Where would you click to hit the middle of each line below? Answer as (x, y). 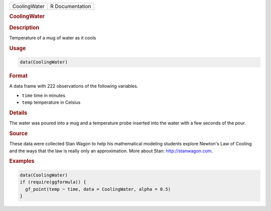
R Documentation (71, 6)
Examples (22, 161)
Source (19, 134)
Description (24, 28)
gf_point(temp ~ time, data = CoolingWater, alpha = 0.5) (98, 189)
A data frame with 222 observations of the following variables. (74, 86)
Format (18, 76)
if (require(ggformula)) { (53, 182)
